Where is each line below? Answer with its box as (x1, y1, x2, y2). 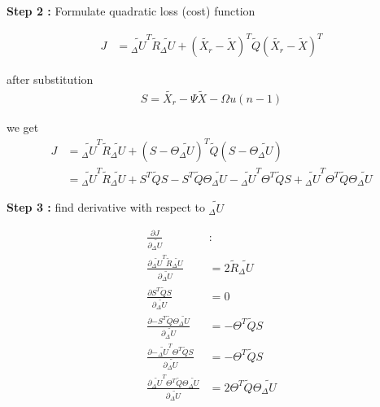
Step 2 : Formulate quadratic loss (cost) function (7, 2, 256, 19)
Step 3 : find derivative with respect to (7, 199, 205, 216)
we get (7, 118, 39, 135)
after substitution (7, 71, 94, 88)
